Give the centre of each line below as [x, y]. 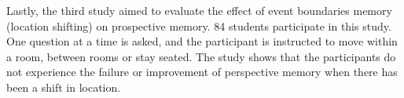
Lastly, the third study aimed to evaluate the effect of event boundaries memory [199, 10]
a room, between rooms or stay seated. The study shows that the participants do [201, 56]
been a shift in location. [64, 87]
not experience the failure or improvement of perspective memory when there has [202, 72]
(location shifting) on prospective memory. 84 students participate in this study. [199, 25]
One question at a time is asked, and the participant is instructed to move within [202, 41]
